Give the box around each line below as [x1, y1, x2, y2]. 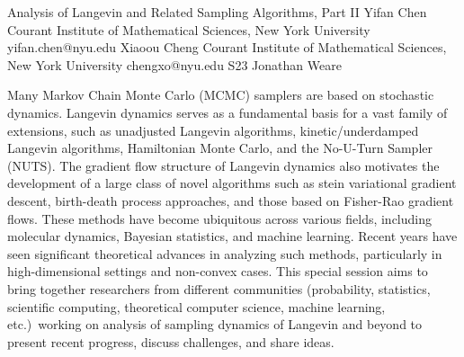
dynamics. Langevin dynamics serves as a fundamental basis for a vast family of [7, 103, 448, 121]
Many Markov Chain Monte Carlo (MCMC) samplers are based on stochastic [7, 85, 434, 104]
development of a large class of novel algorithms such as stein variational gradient [7, 174, 457, 192]
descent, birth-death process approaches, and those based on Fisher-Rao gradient [7, 191, 454, 210]
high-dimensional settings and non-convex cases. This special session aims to [7, 262, 428, 281]
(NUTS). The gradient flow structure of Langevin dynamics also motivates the [7, 156, 440, 174]
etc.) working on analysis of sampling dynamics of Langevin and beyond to [7, 315, 423, 334]
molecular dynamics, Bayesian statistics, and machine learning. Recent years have [7, 227, 458, 245]
